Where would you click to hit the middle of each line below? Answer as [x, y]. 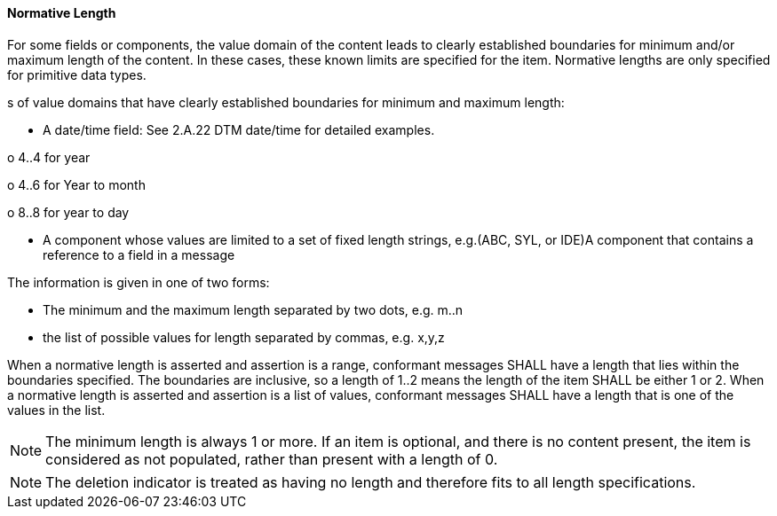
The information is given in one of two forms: [139, 282]
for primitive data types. [77, 74]
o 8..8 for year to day [68, 212]
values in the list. [56, 410]
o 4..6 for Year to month [76, 184]
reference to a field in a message [139, 254]
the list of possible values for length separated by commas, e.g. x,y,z [244, 337]
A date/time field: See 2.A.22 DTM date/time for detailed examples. [239, 129]
